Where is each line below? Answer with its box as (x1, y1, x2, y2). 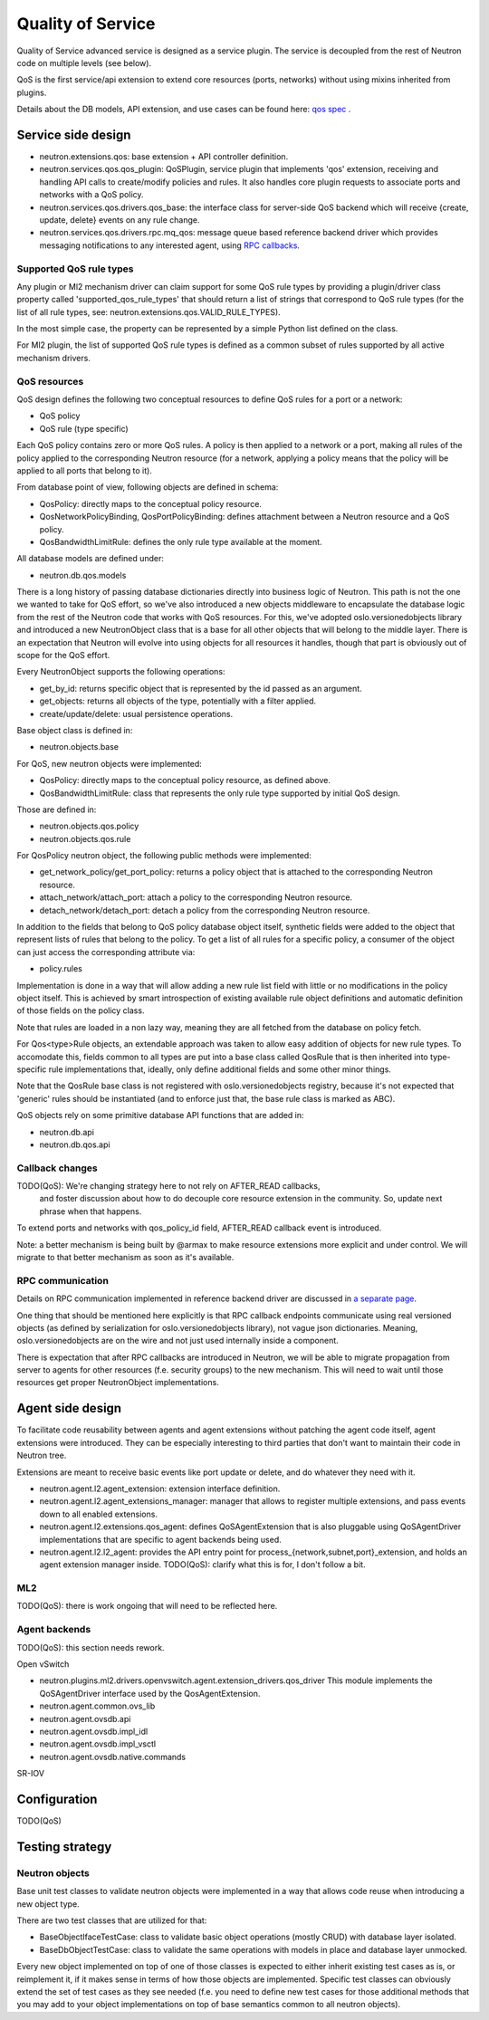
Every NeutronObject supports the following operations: (16, 666, 225, 677)
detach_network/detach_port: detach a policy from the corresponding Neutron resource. (39, 905, 370, 915)
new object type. (16, 1898, 81, 1910)
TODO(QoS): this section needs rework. (16, 1642, 165, 1652)
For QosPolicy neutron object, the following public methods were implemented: (16, 850, 312, 861)
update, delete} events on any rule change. (39, 214, 200, 225)
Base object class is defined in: (16, 724, 133, 735)
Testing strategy (16, 1839, 112, 1854)
